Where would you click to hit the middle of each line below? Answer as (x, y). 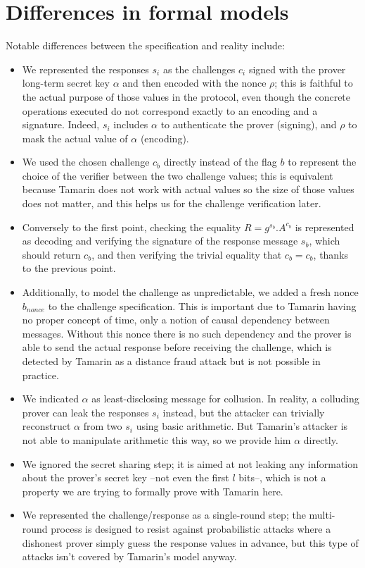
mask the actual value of (75, 138)
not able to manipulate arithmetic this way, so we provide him (156, 439)
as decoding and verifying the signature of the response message (160, 241)
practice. (40, 375)
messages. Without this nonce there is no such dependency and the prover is (187, 333)
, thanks (331, 254)
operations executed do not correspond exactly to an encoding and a (170, 110)
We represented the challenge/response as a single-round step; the (164, 515)
